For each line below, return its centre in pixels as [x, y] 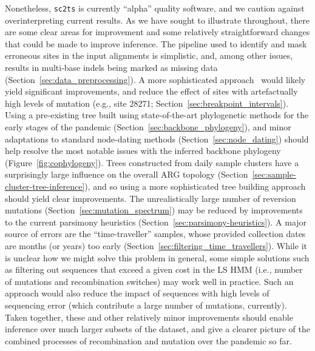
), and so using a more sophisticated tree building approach [195, 186]
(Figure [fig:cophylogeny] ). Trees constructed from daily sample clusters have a [152, 162]
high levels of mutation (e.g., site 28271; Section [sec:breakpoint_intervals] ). [147, 103]
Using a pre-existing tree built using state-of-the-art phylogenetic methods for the [157, 115]
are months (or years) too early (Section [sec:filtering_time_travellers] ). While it [156, 245]
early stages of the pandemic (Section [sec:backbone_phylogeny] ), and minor [148, 127]
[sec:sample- [274, 174]
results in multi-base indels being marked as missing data [111, 68]
